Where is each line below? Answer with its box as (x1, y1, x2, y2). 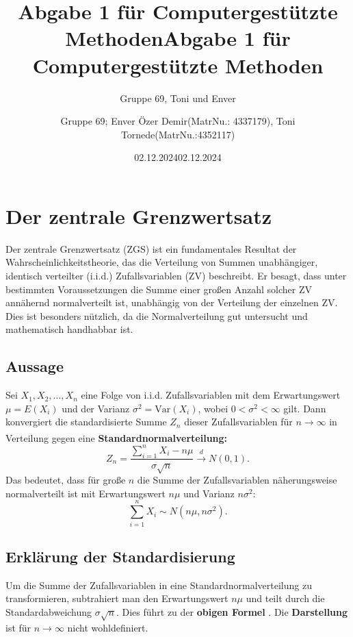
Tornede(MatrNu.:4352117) (120, 127, 235, 141)
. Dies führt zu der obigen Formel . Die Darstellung (116, 605, 348, 619)
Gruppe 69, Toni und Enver (120, 90, 236, 105)
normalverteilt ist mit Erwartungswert (5, 486, 166, 500)
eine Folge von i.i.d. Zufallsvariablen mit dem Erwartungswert (81, 388, 341, 402)
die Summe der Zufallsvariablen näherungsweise (137, 473, 337, 487)
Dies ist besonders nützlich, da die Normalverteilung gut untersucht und (5, 308, 308, 323)
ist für (5, 620, 31, 634)
